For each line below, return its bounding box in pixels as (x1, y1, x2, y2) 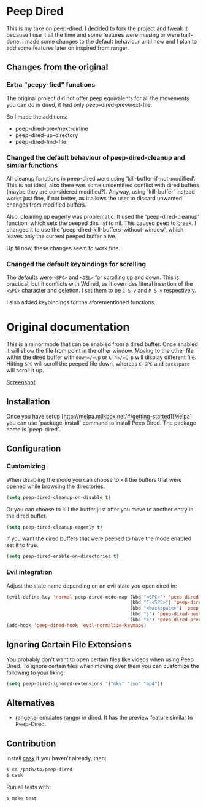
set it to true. (6, 541, 39, 549)
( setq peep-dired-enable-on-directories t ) (6, 553, 120, 560)
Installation (6, 396, 50, 407)
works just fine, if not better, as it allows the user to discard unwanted (6, 194, 183, 202)
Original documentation (6, 320, 130, 334)
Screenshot (6, 379, 36, 386)
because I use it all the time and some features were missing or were (6, 31, 180, 38)
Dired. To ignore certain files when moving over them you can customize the (6, 662, 199, 669)
